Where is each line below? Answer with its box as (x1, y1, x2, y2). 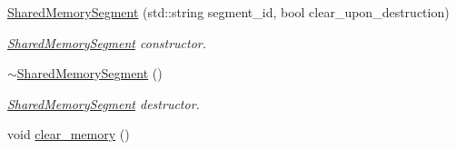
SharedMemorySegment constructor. (7, 33, 207, 52)
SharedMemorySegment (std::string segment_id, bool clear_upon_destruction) (7, 3, 450, 21)
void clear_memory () (7, 125, 130, 144)
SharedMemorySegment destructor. (7, 94, 200, 113)
